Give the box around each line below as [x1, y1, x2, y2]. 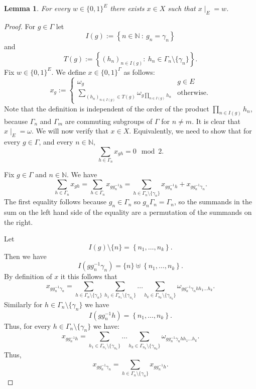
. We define [51, 66, 86, 77]
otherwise [177, 89, 207, 97]
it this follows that [60, 271, 117, 282]
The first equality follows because [4, 196, 107, 207]
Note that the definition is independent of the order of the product [4, 103, 209, 113]
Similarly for [4, 299, 43, 309]
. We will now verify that [32, 125, 108, 136]
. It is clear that [192, 115, 241, 126]
